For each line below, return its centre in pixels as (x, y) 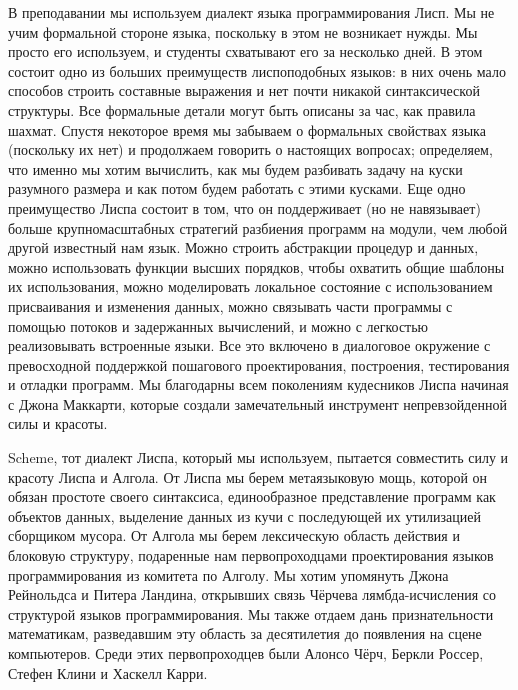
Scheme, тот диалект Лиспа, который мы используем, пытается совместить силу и (258, 457)
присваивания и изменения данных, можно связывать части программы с (230, 305)
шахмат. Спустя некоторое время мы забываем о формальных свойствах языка (247, 129)
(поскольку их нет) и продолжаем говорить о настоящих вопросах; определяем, (250, 149)
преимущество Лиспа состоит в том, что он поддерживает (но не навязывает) (244, 207)
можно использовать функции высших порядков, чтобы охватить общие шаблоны (256, 266)
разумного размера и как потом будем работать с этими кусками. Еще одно (237, 188)
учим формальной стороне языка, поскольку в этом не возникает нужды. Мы (243, 31)
